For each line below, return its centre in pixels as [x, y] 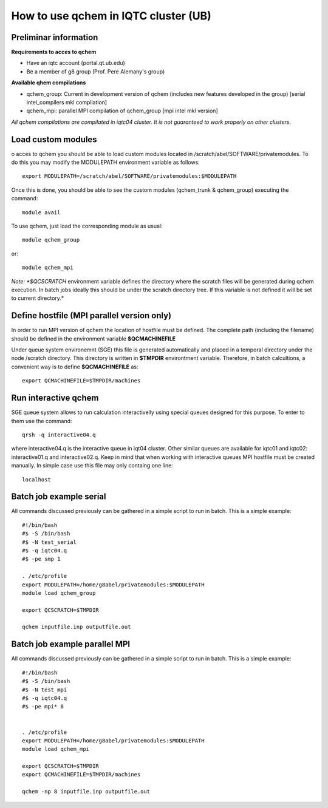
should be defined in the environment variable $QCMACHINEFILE [94, 338]
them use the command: [42, 421]
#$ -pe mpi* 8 [43, 707]
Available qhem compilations [49, 83]
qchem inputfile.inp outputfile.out [77, 627]
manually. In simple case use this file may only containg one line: [92, 466]
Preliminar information [55, 37]
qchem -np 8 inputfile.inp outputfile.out [86, 792]
